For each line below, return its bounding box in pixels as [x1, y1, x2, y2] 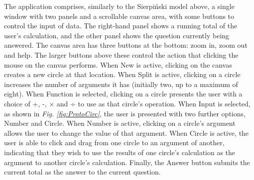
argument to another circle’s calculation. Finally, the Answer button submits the [4, 157, 250, 167]
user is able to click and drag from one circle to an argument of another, [4, 137, 225, 148]
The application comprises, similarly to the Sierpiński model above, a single [4, 1, 235, 11]
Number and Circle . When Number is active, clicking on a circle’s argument [4, 118, 236, 128]
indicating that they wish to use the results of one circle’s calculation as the [4, 147, 236, 157]
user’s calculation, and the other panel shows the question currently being [4, 30, 230, 40]
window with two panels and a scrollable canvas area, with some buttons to [4, 10, 235, 21]
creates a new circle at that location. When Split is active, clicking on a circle [4, 69, 241, 80]
